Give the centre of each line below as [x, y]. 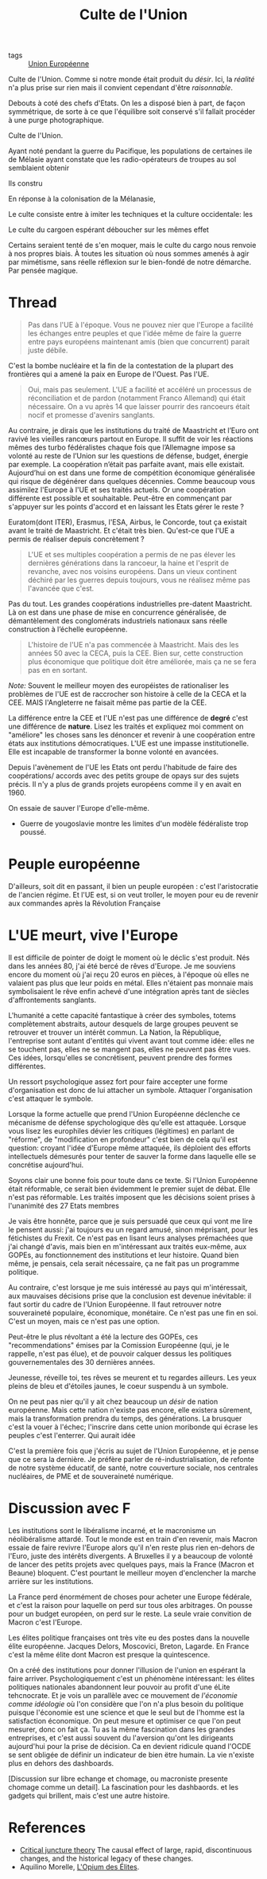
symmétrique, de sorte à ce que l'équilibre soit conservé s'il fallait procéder [132, 112]
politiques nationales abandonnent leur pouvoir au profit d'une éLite [119, 1687]
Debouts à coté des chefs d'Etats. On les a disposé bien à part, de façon [127, 103]
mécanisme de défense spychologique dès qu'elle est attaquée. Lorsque [127, 1122]
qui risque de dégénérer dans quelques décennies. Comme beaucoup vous [132, 482]
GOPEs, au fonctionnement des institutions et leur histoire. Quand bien [124, 1255]
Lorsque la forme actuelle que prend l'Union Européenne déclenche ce [124, 1114]
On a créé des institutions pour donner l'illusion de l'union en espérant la [127, 1670]
